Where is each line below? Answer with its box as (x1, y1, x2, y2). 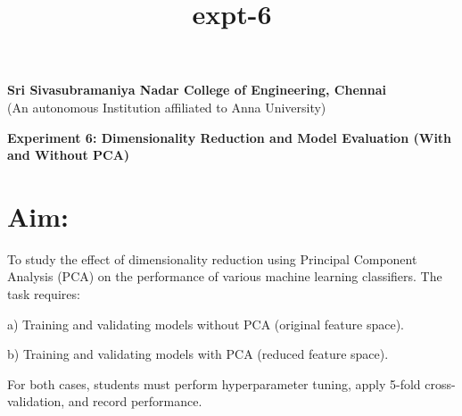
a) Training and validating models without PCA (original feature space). (7, 314, 405, 333)
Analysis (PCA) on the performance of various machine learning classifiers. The (7, 267, 442, 286)
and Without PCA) (7, 146, 130, 164)
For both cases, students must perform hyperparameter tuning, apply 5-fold (7, 374, 421, 393)
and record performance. (68, 392, 202, 411)
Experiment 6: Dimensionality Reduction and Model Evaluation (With (7, 128, 452, 146)
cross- (425, 374, 456, 393)
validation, (7, 392, 65, 411)
